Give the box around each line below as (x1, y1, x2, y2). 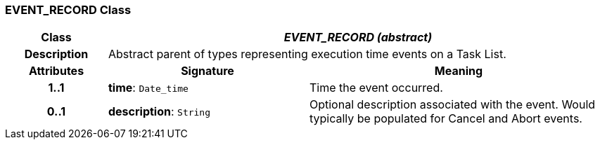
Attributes (28, 64, 84, 78)
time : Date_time (108, 81, 189, 95)
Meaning (434, 64, 483, 78)
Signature (181, 64, 234, 78)
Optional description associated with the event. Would (309, 97, 596, 112)
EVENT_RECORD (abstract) (283, 30, 433, 45)
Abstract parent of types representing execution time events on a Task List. (108, 47, 506, 62)
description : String (108, 104, 211, 119)
